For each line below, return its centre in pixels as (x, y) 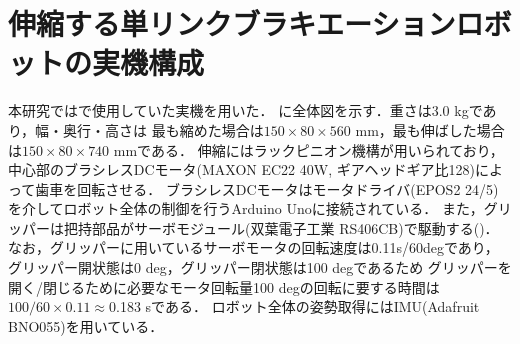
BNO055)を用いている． (86, 325)
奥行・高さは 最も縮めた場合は (163, 129)
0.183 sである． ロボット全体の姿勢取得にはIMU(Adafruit (294, 306)
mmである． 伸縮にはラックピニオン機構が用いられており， (308, 149)
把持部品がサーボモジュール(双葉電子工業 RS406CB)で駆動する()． (281, 227)
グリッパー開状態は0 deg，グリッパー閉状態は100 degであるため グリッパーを (260, 267)
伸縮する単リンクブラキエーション (232, 23)
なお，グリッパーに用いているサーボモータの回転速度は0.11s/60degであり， (253, 247)
